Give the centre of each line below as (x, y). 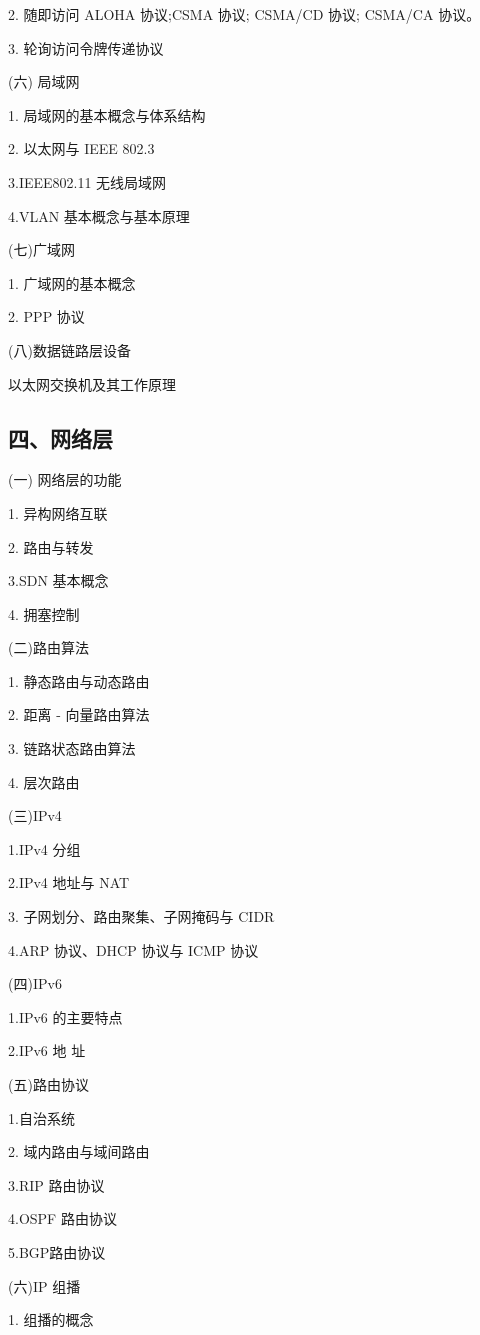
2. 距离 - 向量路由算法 (79, 714)
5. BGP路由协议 (57, 1251)
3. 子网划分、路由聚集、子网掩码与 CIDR (141, 916)
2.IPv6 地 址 (47, 1050)
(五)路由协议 (48, 1084)
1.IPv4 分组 (44, 848)
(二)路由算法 (48, 647)
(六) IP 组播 (44, 1285)
